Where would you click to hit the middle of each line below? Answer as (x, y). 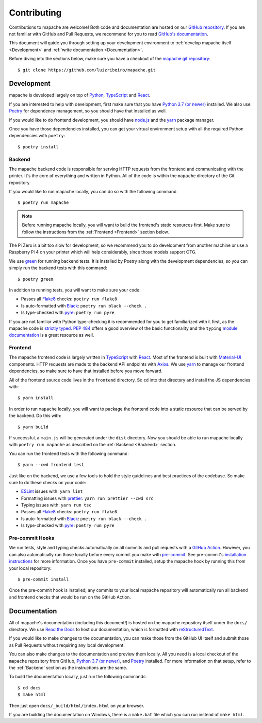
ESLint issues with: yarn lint (52, 491)
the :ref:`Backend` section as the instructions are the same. (68, 668)
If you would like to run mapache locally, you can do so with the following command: (93, 192)
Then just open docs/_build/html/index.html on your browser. (77, 705)
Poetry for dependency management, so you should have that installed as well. (88, 111)
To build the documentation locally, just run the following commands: (78, 677)
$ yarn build (33, 427)
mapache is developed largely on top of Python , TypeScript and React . (80, 95)
